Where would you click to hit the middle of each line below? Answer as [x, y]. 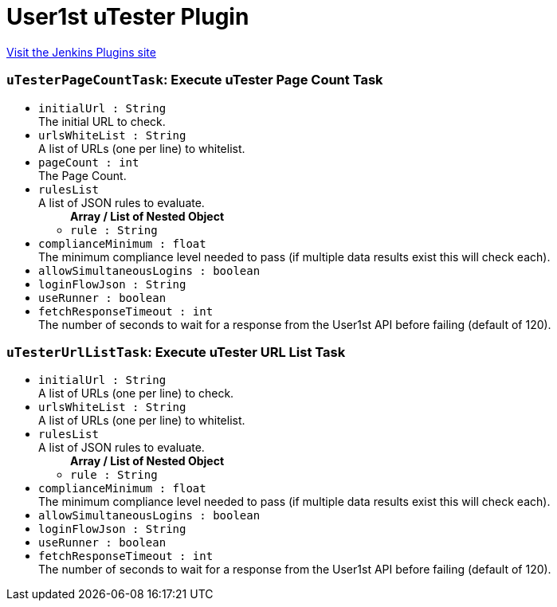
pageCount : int [89, 162]
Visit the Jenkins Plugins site [81, 52]
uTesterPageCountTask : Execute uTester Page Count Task [195, 80]
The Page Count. [82, 175]
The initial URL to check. [102, 121]
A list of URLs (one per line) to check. [136, 394]
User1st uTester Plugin [128, 17]
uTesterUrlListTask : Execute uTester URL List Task [176, 352]
